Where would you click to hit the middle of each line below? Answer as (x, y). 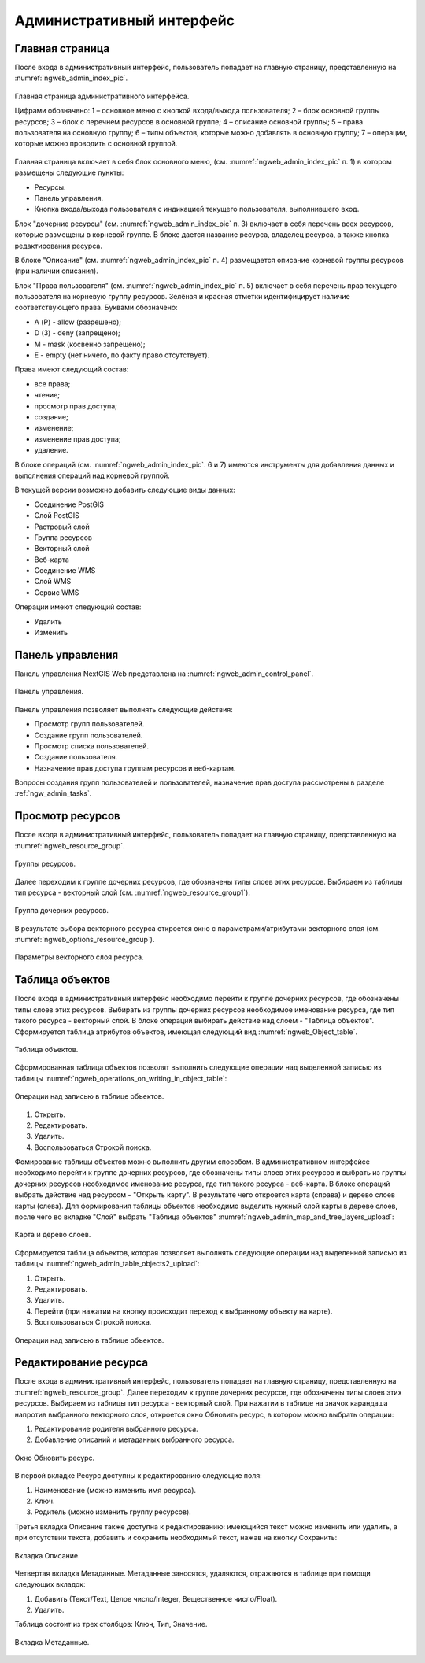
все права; (52, 384)
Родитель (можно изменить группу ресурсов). (113, 1512)
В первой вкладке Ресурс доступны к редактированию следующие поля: (139, 1476)
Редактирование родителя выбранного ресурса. (116, 1429)
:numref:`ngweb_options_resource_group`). (85, 940)
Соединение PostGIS (69, 504)
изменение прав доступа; (78, 439)
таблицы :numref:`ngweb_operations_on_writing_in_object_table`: (121, 1078)
